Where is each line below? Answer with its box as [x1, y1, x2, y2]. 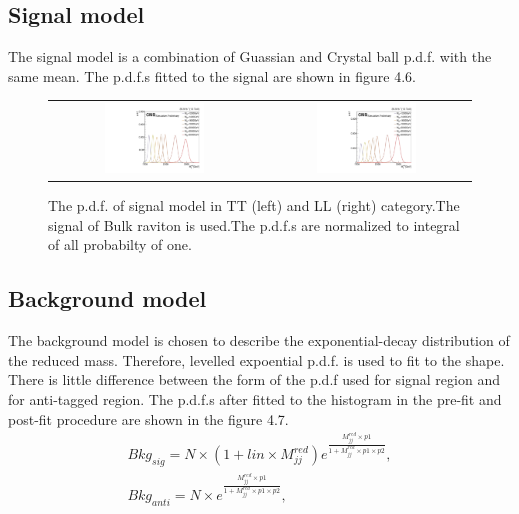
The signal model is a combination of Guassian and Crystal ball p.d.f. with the [8, 46, 492, 67]
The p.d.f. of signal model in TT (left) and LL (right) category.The [48, 195, 460, 216]
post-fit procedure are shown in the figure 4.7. [8, 408, 289, 429]
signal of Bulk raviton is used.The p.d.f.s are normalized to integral [48, 214, 460, 235]
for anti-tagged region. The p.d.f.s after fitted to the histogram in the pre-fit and [8, 388, 502, 409]
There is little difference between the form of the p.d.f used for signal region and [8, 369, 500, 390]
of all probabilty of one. [48, 234, 192, 255]
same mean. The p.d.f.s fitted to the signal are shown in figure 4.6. [8, 65, 416, 86]
